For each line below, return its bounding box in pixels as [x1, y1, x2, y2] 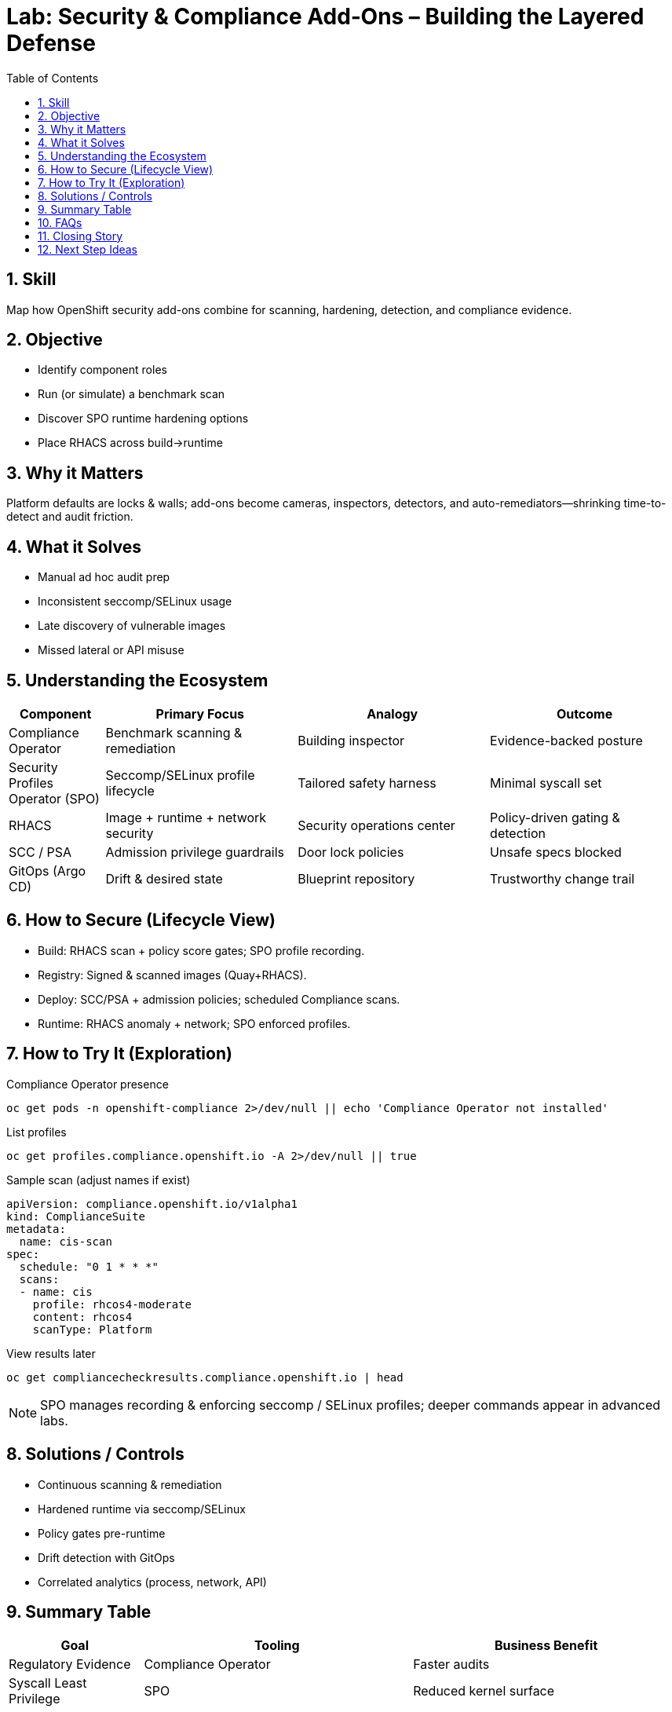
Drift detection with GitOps [38, 1550, 175, 1564]
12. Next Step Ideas [38, 242, 138, 256]
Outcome [556, 705, 613, 722]
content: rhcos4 [32, 1310, 133, 1323]
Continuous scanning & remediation [38, 1477, 222, 1491]
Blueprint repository [298, 870, 415, 887]
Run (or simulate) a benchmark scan [38, 387, 225, 401]
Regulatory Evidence [9, 1656, 131, 1673]
